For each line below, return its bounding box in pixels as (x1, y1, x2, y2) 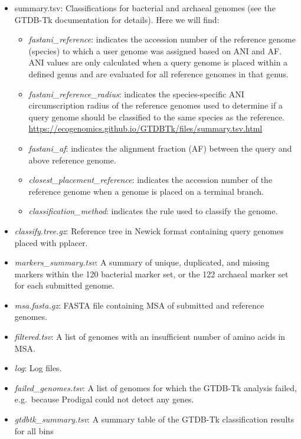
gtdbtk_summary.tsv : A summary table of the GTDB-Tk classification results (14, 413, 295, 425)
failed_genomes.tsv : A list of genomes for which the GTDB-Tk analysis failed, (14, 381, 297, 394)
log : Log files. (14, 362, 62, 374)
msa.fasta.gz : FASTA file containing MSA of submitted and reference (14, 299, 264, 311)
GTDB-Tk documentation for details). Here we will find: (14, 13, 220, 25)
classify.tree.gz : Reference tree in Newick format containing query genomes (14, 224, 284, 237)
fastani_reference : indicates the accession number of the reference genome (28, 33, 296, 45)
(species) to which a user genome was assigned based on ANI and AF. (28, 44, 282, 57)
